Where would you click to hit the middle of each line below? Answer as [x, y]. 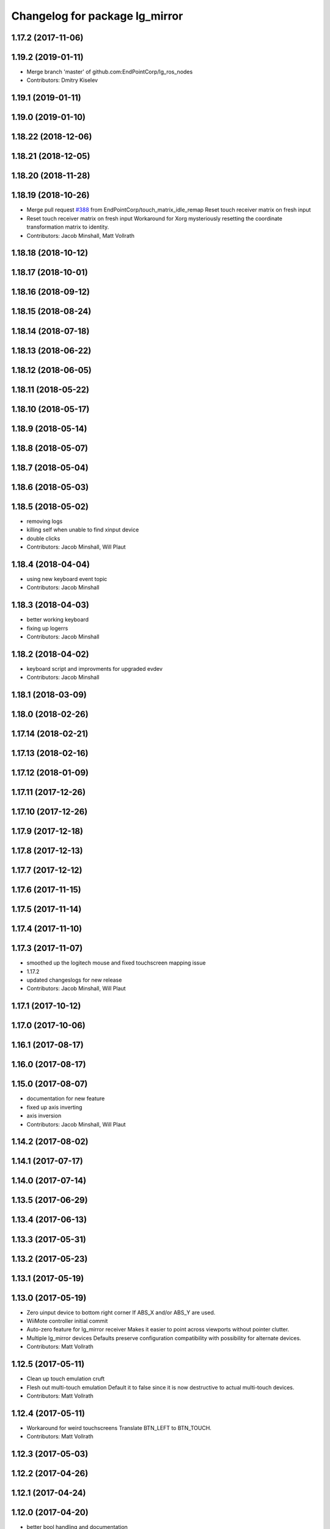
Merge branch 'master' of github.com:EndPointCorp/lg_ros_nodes [110, 72]
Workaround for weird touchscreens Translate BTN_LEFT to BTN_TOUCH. [119, 1427]
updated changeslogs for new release [74, 980]
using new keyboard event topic [67, 579]
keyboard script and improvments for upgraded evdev [95, 668]
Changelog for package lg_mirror [97, 16]
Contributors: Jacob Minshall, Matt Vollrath [80, 235]
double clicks [43, 538]
